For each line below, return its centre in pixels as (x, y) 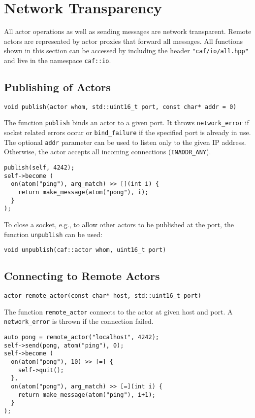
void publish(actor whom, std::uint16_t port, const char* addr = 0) (120, 107)
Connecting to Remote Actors (82, 276)
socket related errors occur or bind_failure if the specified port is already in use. (127, 132)
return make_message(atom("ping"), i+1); (87, 395)
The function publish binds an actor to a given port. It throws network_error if (127, 122)
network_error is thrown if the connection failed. (79, 321)
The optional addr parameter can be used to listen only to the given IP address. (125, 142)
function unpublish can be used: (53, 234)
